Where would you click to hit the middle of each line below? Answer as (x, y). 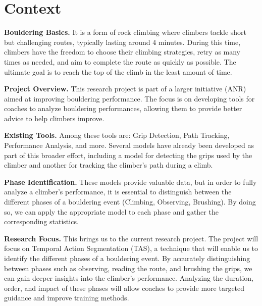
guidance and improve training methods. (67, 298)
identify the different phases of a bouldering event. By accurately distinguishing (127, 258)
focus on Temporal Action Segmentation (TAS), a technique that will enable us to (131, 248)
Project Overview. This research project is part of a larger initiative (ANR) (125, 89)
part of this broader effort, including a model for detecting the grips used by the (128, 155)
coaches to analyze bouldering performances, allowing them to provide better (123, 108)
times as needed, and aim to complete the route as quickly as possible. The (120, 61)
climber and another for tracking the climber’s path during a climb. (109, 165)
